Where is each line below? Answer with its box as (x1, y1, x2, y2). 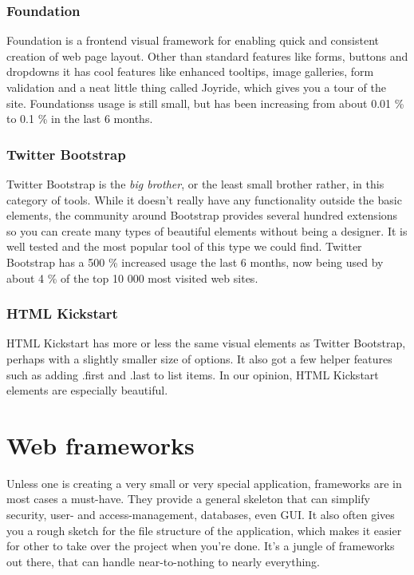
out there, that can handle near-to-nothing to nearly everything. (6, 553, 320, 569)
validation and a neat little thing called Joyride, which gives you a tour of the (6, 79, 386, 95)
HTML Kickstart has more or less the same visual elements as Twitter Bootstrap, (6, 335, 406, 351)
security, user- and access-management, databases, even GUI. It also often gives (6, 506, 395, 523)
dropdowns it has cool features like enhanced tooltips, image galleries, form (6, 63, 374, 80)
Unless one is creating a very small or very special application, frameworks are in (6, 474, 402, 491)
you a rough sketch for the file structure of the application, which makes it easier (6, 521, 402, 538)
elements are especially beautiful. (6, 382, 168, 399)
